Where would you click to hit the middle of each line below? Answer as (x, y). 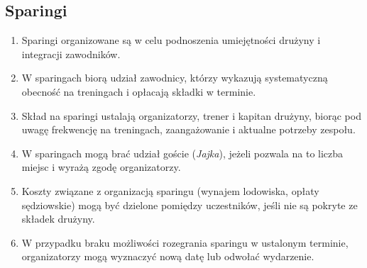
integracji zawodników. (71, 54)
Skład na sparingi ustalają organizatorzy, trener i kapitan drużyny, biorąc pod (191, 115)
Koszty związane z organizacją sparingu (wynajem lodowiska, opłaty (170, 190)
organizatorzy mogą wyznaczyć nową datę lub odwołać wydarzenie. (168, 256)
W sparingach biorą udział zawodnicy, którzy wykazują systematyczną (175, 78)
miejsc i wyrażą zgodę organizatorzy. (101, 167)
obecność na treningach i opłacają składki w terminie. (139, 91)
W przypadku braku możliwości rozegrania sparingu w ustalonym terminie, (185, 242)
